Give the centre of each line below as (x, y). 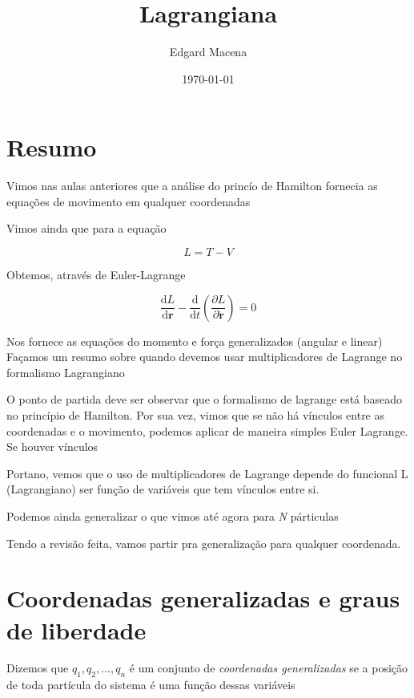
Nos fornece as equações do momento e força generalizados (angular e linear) (195, 341)
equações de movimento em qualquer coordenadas (129, 201)
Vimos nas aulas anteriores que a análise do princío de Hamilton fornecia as (192, 186)
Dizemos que (38, 668)
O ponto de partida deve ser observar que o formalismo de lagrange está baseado (205, 399)
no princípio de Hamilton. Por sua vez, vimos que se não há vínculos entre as (196, 415)
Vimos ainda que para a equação (86, 228)
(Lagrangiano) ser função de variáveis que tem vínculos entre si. (163, 489)
